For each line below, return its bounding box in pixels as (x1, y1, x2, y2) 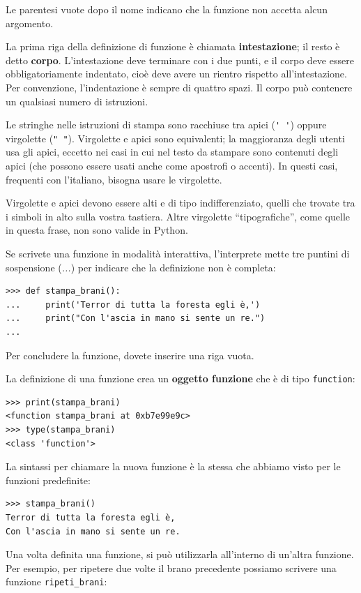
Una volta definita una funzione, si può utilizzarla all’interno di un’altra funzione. (6, 547, 354, 562)
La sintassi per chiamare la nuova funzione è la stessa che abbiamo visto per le (6, 459, 341, 474)
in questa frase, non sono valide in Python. (6, 223, 188, 237)
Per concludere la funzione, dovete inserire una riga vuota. (6, 347, 254, 362)
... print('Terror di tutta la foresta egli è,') (6, 299, 261, 310)
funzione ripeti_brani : (6, 574, 107, 589)
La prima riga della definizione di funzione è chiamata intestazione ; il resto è (6, 39, 340, 54)
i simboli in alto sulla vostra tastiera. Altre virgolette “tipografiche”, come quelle (6, 209, 350, 223)
